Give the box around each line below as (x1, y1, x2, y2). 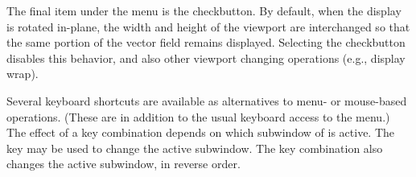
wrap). (6, 65, 39, 82)
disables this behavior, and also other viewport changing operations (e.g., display (6, 49, 406, 66)
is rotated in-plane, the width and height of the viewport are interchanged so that (6, 18, 410, 35)
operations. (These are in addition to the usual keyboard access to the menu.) (6, 108, 390, 125)
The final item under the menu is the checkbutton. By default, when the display (6, 2, 402, 19)
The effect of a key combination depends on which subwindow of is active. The (6, 124, 395, 141)
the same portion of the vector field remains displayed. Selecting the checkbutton (6, 34, 406, 51)
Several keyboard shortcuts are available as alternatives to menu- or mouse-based (6, 92, 407, 109)
